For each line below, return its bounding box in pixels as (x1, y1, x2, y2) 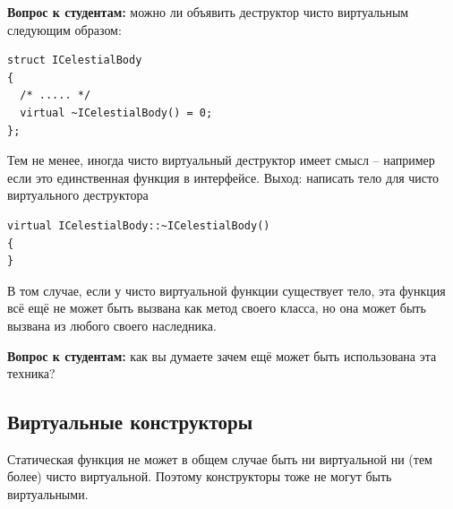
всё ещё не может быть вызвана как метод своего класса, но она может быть (7, 298, 426, 317)
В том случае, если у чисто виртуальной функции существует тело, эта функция (7, 280, 446, 299)
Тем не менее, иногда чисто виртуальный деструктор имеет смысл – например (7, 151, 435, 169)
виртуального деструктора (7, 185, 149, 204)
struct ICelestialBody (7, 54, 142, 67)
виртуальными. (7, 485, 89, 504)
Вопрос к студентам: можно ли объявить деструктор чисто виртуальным (7, 3, 409, 21)
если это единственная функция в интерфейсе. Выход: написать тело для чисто (7, 168, 439, 186)
